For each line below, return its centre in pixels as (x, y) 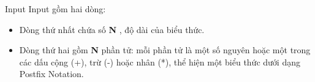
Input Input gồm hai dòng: (55, 9)
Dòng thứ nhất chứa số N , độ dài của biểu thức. (112, 29)
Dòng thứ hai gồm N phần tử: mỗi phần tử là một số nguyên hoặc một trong (165, 50)
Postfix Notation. (51, 74)
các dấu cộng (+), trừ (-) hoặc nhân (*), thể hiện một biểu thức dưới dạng (160, 61)
